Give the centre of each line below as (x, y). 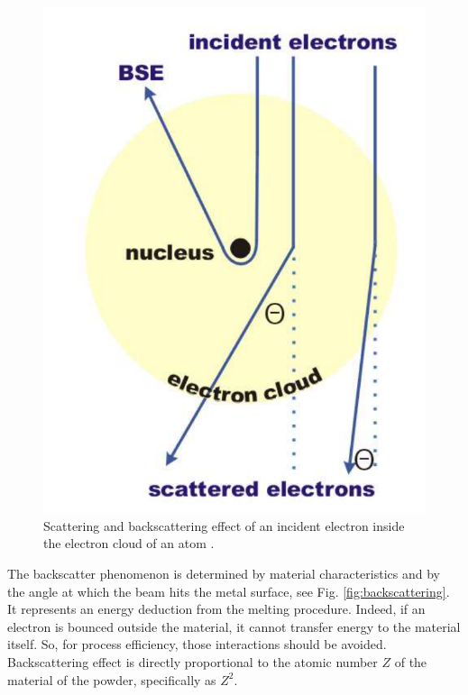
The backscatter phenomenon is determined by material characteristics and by (224, 574)
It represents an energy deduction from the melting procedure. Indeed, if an (216, 609)
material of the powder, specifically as (112, 679)
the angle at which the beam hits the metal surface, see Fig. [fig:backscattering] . (229, 591)
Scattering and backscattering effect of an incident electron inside (224, 525)
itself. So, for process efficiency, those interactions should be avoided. (197, 644)
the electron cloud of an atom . (129, 543)
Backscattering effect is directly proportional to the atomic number (193, 662)
